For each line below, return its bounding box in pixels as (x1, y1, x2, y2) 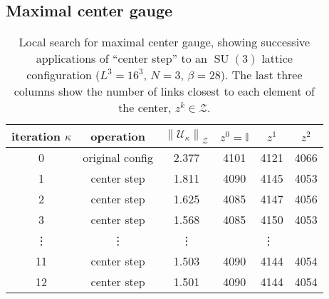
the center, (118, 99, 172, 116)
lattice (261, 50, 293, 67)
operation (90, 128, 145, 145)
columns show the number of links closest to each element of (14, 83, 315, 100)
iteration (11, 128, 61, 145)
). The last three (220, 66, 303, 83)
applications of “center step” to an (36, 50, 207, 67)
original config (83, 149, 153, 166)
